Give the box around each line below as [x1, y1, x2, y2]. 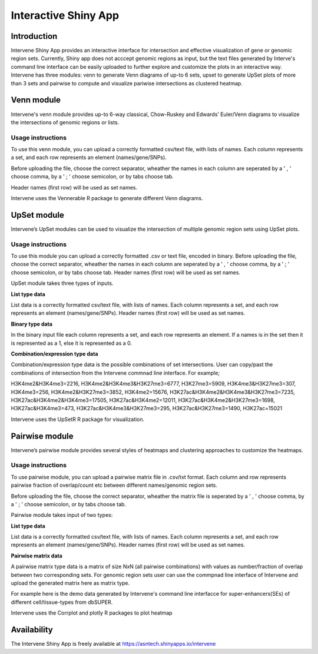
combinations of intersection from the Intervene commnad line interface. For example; [11, 369, 220, 376]
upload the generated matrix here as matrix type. [11, 580, 130, 587]
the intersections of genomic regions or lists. [11, 118, 120, 126]
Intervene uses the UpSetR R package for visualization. [11, 416, 144, 423]
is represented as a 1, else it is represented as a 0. [11, 339, 132, 347]
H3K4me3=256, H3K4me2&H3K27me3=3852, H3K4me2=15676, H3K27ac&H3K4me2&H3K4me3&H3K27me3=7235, [11, 389, 296, 396]
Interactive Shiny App [11, 9, 120, 22]
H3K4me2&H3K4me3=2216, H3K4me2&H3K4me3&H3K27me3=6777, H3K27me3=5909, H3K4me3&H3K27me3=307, [11, 380, 296, 387]
